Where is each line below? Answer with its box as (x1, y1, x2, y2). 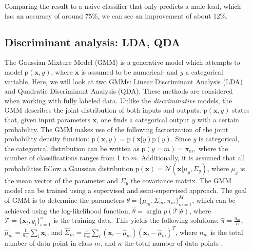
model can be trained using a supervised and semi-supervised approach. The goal (4, 185, 247, 195)
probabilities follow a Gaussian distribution (4, 163, 134, 173)
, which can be (192, 194, 235, 205)
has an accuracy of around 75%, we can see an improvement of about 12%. (4, 10, 228, 20)
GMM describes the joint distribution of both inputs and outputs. (4, 105, 201, 115)
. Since (171, 134, 191, 144)
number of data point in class (4, 237, 92, 248)
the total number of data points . (124, 237, 223, 248)
